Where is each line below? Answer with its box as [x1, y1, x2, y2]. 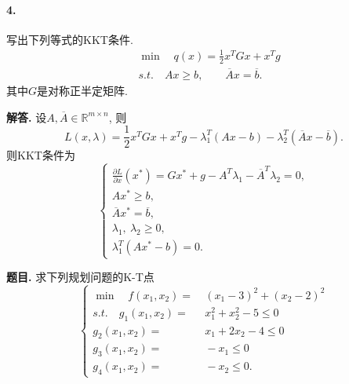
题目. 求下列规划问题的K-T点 [6, 269, 155, 285]
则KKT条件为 [6, 147, 75, 163]
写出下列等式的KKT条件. [6, 31, 133, 47]
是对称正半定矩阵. [37, 82, 128, 99]
